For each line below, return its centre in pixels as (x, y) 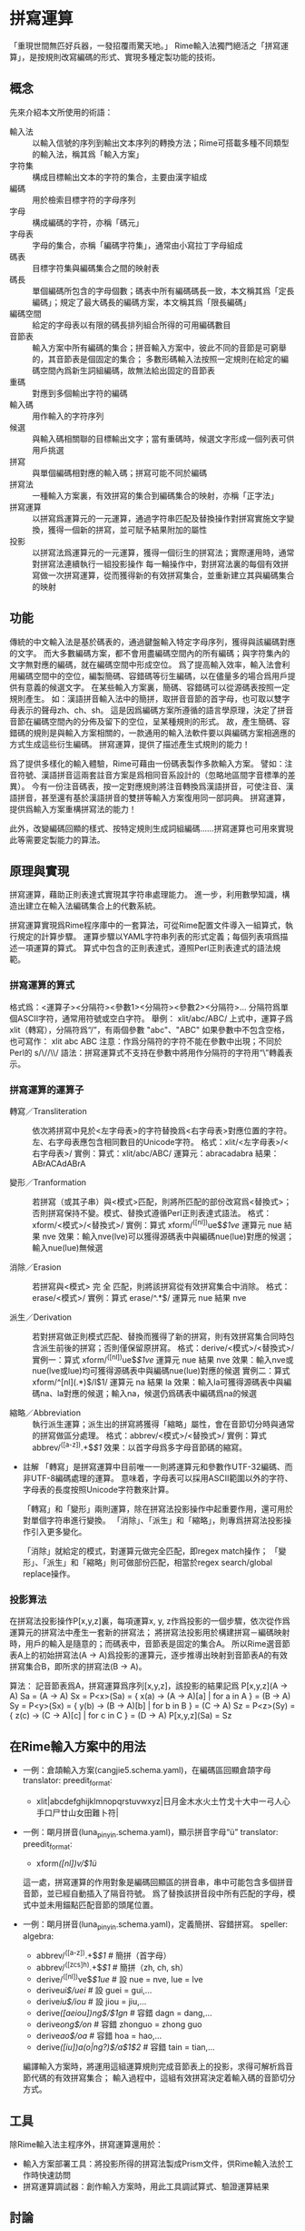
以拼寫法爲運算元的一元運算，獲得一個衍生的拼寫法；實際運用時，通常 (163, 553)
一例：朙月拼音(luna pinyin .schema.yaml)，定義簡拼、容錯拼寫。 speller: (155, 1926)
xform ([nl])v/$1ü (66, 1863)
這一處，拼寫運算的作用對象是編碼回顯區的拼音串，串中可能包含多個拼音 (157, 1882)
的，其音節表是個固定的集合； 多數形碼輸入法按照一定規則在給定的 (157, 359)
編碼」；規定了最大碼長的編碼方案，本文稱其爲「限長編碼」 (142, 302)
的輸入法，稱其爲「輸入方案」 (88, 154)
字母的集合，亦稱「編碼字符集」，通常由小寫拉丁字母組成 (138, 245)
